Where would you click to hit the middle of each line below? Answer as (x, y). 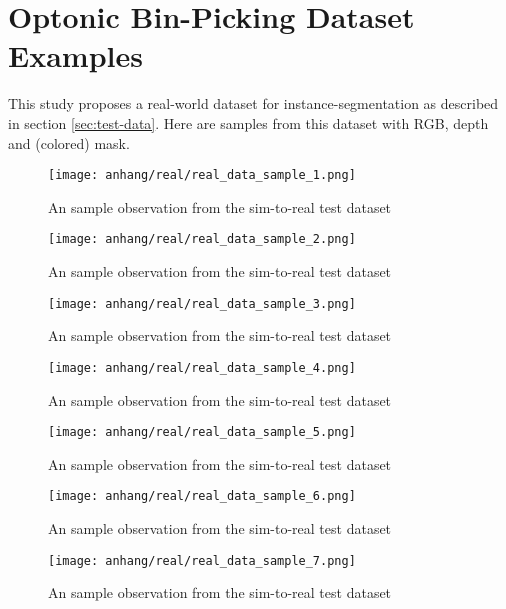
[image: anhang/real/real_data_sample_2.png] (202, 239)
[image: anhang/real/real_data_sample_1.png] (202, 175)
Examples (75, 55)
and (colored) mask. (69, 142)
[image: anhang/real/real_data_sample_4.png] (202, 367)
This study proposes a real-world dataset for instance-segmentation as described (253, 103)
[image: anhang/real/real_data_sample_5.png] (202, 432)
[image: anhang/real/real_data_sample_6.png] (202, 496)
